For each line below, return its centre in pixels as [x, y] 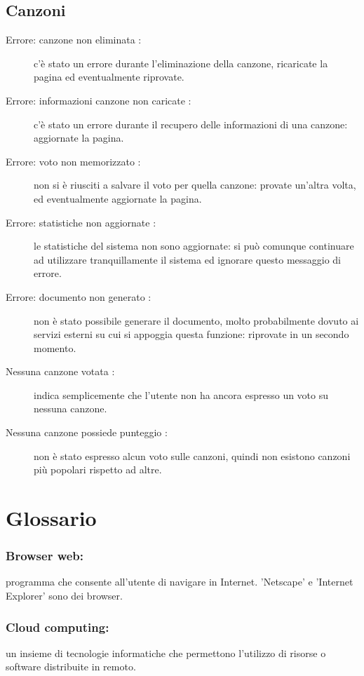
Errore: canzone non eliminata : [74, 40]
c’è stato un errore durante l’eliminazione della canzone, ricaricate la [181, 63]
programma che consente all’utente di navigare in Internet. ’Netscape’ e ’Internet [180, 582]
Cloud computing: [58, 627]
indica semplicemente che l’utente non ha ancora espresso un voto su [181, 394]
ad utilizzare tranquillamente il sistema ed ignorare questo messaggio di [188, 259]
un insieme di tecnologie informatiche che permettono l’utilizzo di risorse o [166, 653]
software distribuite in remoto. [71, 667]
